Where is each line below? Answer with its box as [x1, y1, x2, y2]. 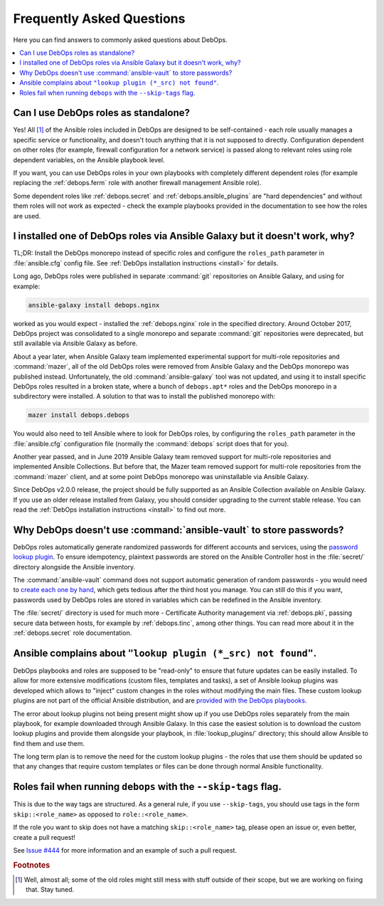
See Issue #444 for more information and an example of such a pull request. [13, 846, 238, 854]
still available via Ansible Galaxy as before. [13, 339, 138, 348]
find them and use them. [13, 739, 85, 747]
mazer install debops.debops [28, 411, 130, 419]
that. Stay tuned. [26, 885, 75, 894]
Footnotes [13, 860, 50, 870]
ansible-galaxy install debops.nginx [28, 301, 160, 309]
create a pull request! [13, 833, 76, 841]
